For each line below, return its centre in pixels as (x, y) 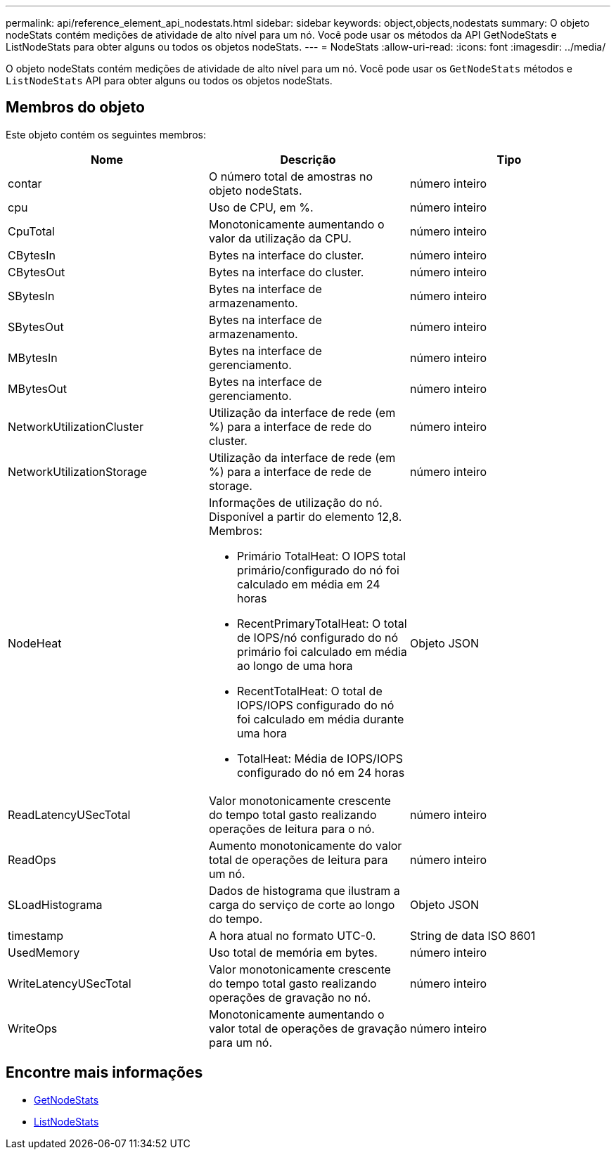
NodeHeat (35, 643)
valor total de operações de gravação (308, 1028)
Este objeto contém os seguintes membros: (106, 134)
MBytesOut (37, 388)
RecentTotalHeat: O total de (309, 691)
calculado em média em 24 (308, 584)
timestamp (36, 935)
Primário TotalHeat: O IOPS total (321, 556)
